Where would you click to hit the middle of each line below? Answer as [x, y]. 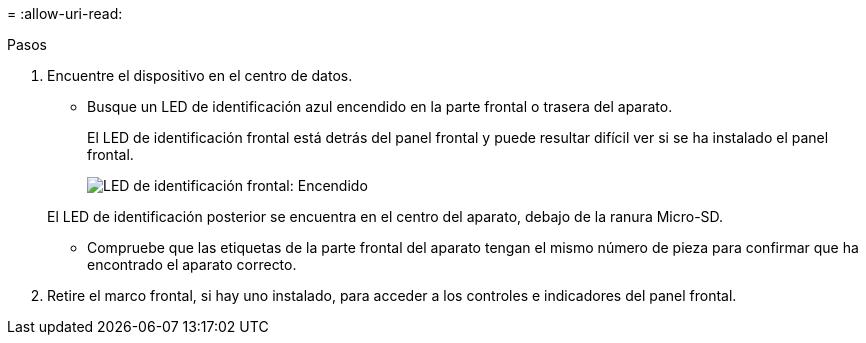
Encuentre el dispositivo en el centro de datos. [200, 75]
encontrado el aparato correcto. [192, 264]
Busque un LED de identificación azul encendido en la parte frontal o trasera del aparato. [380, 106]
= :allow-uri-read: [65, 13]
